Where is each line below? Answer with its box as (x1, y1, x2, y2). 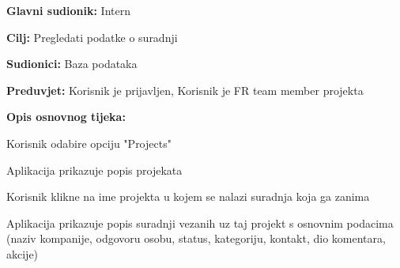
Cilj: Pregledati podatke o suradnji (6, 28, 178, 45)
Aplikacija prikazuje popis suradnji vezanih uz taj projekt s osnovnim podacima (6, 214, 394, 231)
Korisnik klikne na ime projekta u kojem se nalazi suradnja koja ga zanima (6, 188, 370, 205)
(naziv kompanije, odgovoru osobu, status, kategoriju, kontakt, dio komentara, (6, 230, 386, 247)
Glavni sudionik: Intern (6, 2, 130, 18)
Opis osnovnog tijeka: (6, 108, 126, 125)
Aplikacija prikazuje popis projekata (6, 161, 183, 178)
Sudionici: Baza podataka (6, 55, 138, 72)
